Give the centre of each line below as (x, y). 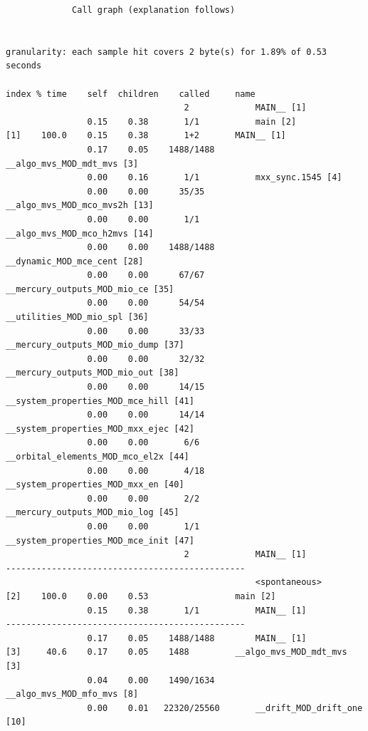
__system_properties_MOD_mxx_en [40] (95, 485)
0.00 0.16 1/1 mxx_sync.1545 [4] (215, 178)
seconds (24, 66)
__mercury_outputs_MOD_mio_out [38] (93, 373)
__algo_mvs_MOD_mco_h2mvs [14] (80, 233)
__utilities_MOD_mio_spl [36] (77, 317)
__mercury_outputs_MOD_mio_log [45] (93, 513)
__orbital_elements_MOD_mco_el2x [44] (98, 457)
